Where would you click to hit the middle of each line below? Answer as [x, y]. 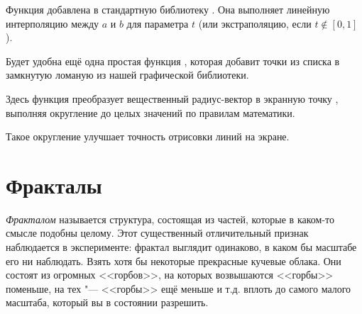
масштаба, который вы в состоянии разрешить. [107, 302]
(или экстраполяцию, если [255, 23]
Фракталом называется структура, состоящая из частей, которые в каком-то [170, 219]
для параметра [158, 23]
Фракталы [54, 185]
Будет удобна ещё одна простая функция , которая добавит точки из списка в [173, 61]
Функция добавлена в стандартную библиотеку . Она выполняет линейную [168, 9]
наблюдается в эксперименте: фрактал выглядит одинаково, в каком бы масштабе [181, 247]
